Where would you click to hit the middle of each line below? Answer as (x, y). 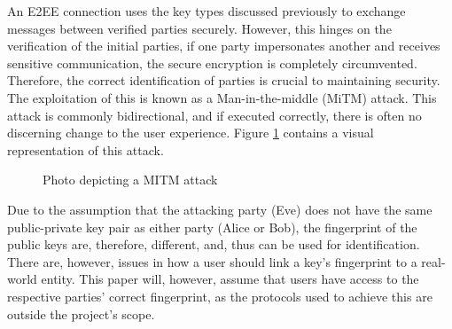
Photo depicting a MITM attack (130, 180)
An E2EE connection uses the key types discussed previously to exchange (207, 11)
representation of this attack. (86, 149)
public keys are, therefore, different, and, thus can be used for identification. (214, 244)
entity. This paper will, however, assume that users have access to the (230, 279)
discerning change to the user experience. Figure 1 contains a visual (191, 133)
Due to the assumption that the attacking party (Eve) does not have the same (220, 209)
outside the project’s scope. (81, 313)
